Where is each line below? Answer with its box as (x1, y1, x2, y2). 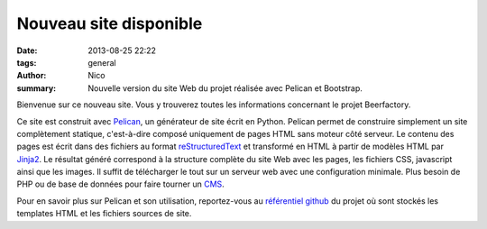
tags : (16, 57, 37, 68)
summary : (16, 82, 57, 94)
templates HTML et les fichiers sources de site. (16, 208, 192, 219)
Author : (16, 70, 47, 81)
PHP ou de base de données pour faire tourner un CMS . (16, 179, 225, 189)
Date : (16, 45, 38, 56)
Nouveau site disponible (16, 14, 203, 33)
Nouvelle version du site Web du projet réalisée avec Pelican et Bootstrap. (87, 82, 363, 94)
